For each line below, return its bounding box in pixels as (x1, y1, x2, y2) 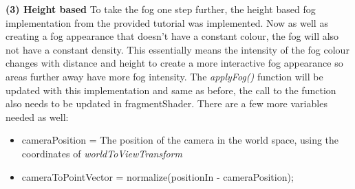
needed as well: (6, 109, 69, 124)
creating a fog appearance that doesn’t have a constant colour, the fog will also (6, 29, 339, 43)
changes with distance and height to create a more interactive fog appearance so (6, 56, 343, 70)
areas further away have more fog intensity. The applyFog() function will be (6, 69, 323, 83)
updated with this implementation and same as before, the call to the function (6, 82, 336, 97)
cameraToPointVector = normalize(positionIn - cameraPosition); (21, 169, 294, 184)
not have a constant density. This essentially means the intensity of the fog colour (6, 42, 349, 56)
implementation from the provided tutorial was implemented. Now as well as (6, 15, 328, 30)
